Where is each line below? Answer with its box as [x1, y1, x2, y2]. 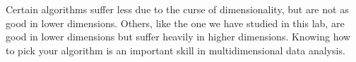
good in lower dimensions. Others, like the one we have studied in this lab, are [6, 15, 345, 30]
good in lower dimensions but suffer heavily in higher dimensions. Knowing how [6, 29, 351, 44]
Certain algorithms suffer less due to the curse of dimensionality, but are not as [6, 2, 349, 16]
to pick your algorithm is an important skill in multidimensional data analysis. [6, 42, 345, 57]
